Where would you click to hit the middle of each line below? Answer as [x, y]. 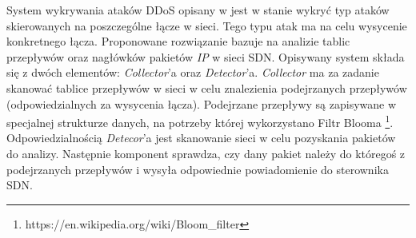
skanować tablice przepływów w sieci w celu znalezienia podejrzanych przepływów [207, 87]
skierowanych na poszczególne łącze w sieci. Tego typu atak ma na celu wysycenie [207, 25]
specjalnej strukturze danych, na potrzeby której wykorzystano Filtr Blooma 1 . [200, 121]
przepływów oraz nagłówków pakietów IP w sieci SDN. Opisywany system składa [206, 56]
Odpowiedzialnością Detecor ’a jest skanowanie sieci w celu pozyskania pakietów [201, 138]
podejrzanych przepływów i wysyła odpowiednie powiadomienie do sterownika [198, 169]
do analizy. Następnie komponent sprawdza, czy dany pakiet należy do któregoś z [206, 153]
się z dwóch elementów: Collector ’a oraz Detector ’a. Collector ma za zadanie [193, 72]
